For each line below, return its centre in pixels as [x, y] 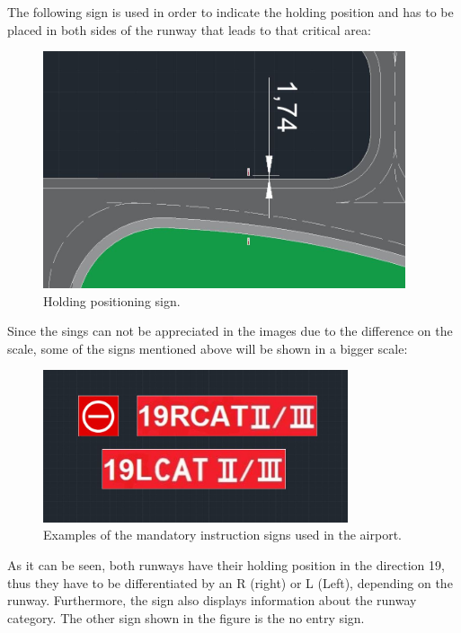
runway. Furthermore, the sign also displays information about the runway [212, 600]
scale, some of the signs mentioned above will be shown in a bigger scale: [208, 348]
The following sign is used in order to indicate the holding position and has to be [230, 12]
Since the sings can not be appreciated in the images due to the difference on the [230, 331]
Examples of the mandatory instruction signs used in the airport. [222, 535]
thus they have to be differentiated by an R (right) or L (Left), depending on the [230, 582]
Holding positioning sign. [112, 300]
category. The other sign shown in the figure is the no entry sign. [186, 617]
